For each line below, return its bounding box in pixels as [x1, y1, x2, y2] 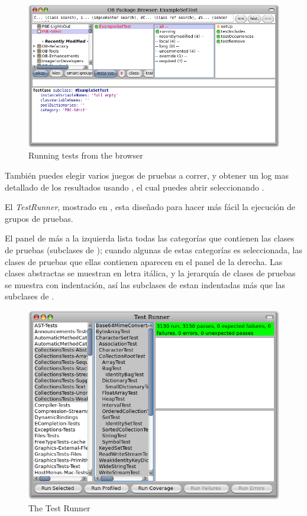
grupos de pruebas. [5, 212, 73, 224]
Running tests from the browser [28, 149, 143, 162]
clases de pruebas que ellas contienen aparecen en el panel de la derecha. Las [5, 255, 283, 267]
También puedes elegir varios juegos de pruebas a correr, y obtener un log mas [5, 169, 289, 182]
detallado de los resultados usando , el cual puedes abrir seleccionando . [5, 180, 264, 193]
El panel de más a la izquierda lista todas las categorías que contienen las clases [5, 232, 295, 244]
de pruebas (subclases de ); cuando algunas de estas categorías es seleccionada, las [5, 244, 302, 256]
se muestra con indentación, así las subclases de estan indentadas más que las [5, 278, 286, 291]
